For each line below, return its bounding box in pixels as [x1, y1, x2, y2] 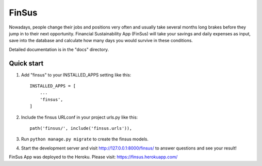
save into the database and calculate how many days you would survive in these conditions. [9, 38, 193, 44]
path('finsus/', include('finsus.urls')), [30, 125, 132, 131]
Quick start [9, 59, 44, 67]
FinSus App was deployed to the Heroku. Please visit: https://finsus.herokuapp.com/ [9, 154, 178, 160]
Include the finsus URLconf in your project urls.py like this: [21, 114, 138, 120]
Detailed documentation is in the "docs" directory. [9, 46, 109, 52]
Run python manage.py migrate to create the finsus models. [21, 136, 149, 142]
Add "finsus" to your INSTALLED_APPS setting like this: [21, 72, 131, 77]
